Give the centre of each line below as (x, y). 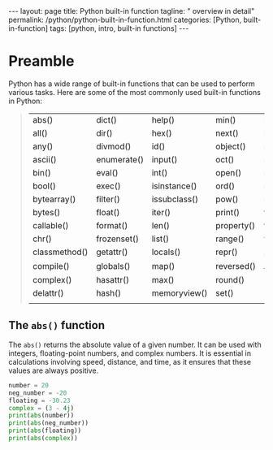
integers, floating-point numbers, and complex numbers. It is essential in (130, 353)
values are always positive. (54, 370)
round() (230, 280)
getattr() (112, 252)
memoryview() (180, 293)
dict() (107, 119)
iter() (161, 212)
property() (235, 225)
